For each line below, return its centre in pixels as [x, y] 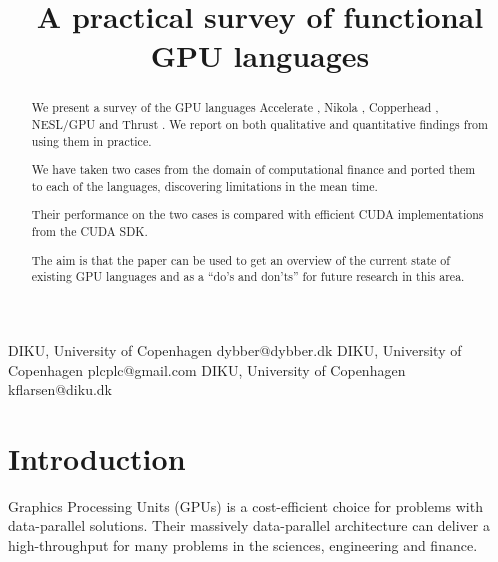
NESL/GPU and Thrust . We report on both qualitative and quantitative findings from [259, 124]
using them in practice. [91, 140]
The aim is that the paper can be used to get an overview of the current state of [240, 259]
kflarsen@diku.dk [60, 389]
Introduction [97, 457]
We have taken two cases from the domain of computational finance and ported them [253, 169]
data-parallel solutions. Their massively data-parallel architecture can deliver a [249, 525]
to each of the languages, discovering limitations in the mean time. [204, 185]
